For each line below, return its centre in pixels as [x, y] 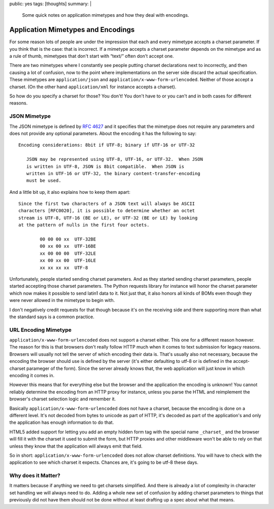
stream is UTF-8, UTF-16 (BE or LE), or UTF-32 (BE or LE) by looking [108, 218]
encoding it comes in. [32, 376]
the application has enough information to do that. [62, 422]
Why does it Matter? [35, 476]
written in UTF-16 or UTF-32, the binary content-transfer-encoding [113, 173]
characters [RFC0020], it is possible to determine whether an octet [107, 211]
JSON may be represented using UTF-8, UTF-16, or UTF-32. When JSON [114, 159]
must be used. [44, 181]
